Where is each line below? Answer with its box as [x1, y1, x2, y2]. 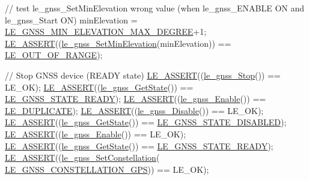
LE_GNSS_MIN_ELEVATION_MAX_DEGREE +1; [5, 25, 207, 38]
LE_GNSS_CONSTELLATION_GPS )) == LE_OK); [5, 163, 209, 175]
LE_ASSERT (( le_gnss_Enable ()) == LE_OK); [5, 127, 186, 140]
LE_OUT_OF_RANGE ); [5, 49, 103, 61]
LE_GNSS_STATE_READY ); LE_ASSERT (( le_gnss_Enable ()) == [5, 92, 266, 105]
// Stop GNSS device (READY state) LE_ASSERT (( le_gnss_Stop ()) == [5, 68, 281, 81]
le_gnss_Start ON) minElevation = [5, 13, 138, 26]
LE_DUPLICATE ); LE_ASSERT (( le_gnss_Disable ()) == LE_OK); [5, 104, 264, 116]
